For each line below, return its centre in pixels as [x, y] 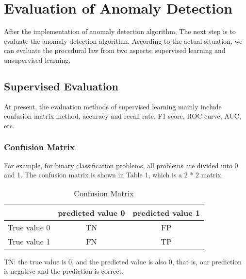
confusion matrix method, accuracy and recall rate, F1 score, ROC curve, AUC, [123, 116]
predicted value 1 [166, 212]
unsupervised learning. [37, 60]
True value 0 [29, 227]
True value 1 [29, 241]
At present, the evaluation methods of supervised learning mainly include [113, 106]
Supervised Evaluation [61, 86]
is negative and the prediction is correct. [64, 271]
